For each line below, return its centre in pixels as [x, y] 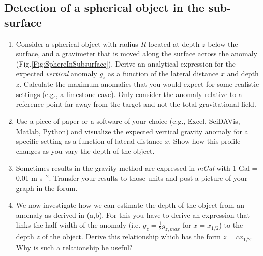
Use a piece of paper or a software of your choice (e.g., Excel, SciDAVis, [128, 121]
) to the [231, 225]
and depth [243, 73]
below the [223, 43]
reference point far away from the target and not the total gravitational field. [136, 104]
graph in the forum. [47, 188]
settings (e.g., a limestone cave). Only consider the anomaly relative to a [129, 94]
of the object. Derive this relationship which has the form [131, 236]
